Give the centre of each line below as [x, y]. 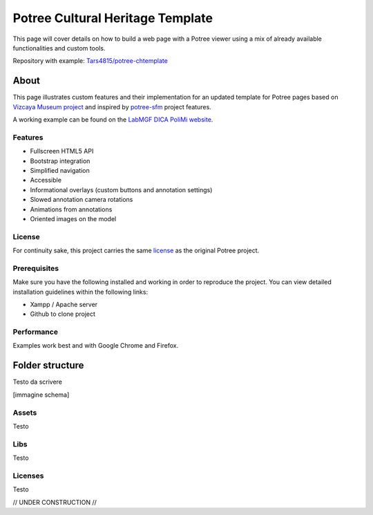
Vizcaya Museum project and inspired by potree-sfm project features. [112, 106]
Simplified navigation [60, 170]
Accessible [46, 180]
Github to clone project [63, 314]
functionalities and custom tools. [59, 48]
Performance [36, 332]
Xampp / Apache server [64, 304]
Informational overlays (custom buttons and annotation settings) [121, 189]
